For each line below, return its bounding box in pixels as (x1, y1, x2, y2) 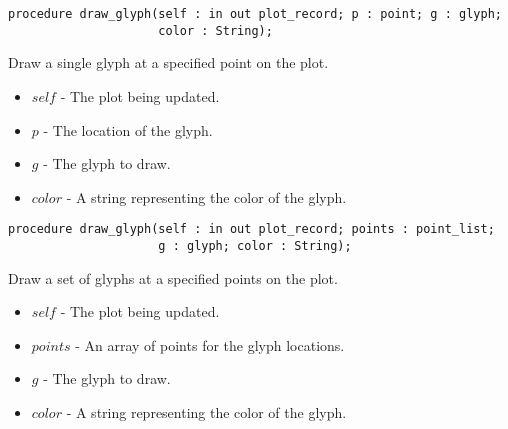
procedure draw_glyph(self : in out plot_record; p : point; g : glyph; (8, 7, 502, 21)
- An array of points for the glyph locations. (75, 334, 345, 355)
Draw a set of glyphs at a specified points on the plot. (8, 267, 338, 288)
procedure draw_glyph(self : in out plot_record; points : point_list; (8, 222, 495, 237)
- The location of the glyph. (43, 119, 213, 140)
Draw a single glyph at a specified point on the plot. (8, 52, 329, 73)
